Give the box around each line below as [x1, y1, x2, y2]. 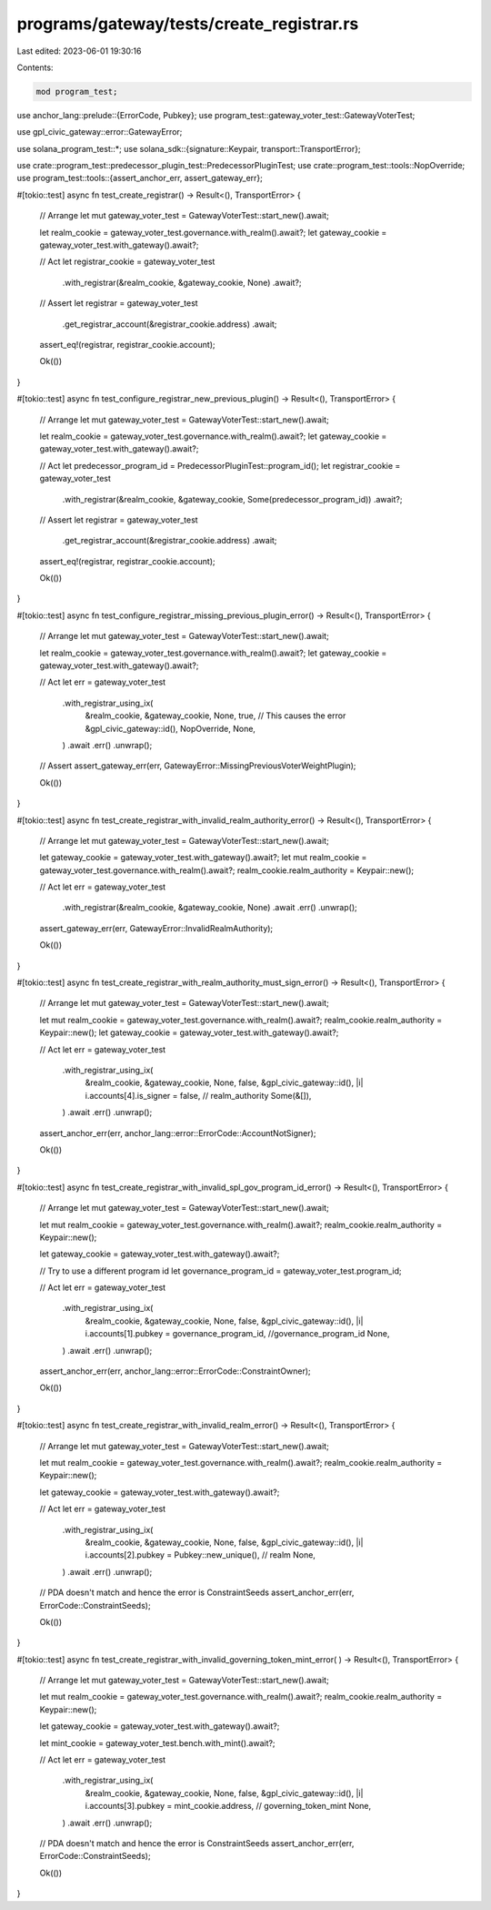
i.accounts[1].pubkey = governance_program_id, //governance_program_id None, [85, 1328, 390, 1339]
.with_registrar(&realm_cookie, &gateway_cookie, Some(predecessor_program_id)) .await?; [62, 493, 403, 504]
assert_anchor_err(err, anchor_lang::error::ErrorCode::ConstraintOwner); [39, 1366, 311, 1377]
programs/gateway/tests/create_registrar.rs [16, 14, 359, 34]
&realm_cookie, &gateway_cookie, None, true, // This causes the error [85, 710, 346, 721]
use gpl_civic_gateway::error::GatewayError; [16, 127, 183, 137]
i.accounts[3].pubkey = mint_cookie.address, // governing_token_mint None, [85, 1801, 372, 1812]
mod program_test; [35, 86, 118, 97]
